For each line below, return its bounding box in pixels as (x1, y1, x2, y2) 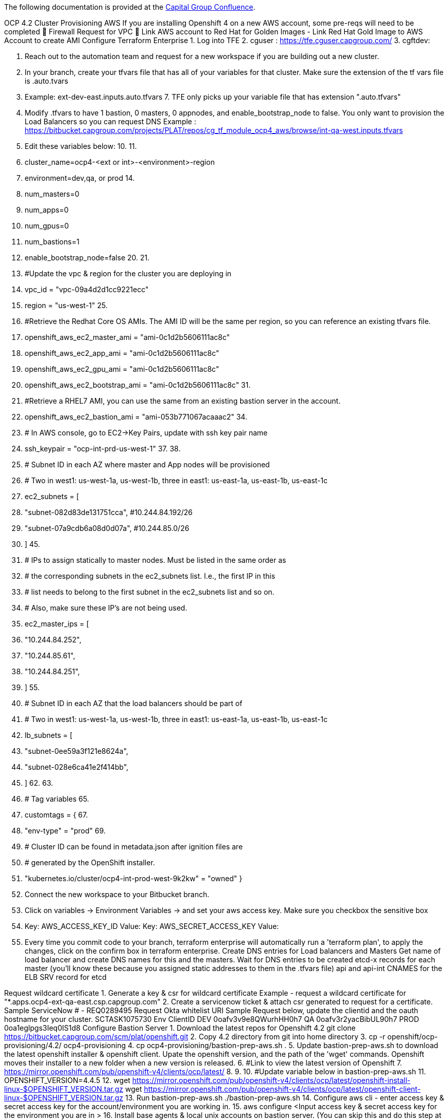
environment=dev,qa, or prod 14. (25, 174, 135, 182)
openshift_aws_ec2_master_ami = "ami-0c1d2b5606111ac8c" (25, 333, 230, 341)
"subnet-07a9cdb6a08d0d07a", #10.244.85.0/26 (25, 524, 189, 533)
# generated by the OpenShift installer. (25, 858, 155, 867)
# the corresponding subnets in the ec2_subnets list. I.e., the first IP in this (25, 572, 276, 580)
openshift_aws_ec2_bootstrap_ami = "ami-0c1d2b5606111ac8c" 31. (25, 381, 251, 389)
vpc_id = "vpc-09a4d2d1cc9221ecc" (25, 285, 149, 294)
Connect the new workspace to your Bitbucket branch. (25, 890, 209, 899)
